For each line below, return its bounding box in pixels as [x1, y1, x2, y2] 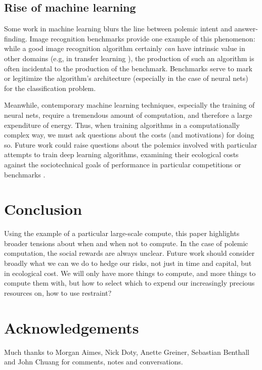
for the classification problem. [4, 82, 96, 93]
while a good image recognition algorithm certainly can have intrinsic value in [4, 43, 245, 54]
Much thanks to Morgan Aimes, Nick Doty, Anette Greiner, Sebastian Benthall [4, 346, 250, 357]
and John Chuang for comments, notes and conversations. [4, 356, 183, 367]
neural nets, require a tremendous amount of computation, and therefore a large [4, 109, 252, 120]
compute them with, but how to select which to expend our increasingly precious [4, 277, 255, 288]
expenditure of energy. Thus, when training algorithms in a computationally [4, 119, 240, 130]
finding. [4, 33, 27, 43]
